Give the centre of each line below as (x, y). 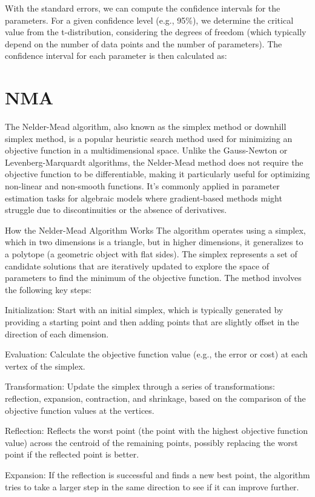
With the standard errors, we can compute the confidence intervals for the (143, 8)
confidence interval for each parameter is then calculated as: (116, 56)
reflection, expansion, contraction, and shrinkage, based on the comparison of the (155, 398)
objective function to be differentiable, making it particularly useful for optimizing (157, 174)
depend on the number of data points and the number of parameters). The (144, 43)
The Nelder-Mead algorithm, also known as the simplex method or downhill (146, 127)
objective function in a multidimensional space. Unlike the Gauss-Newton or (146, 150)
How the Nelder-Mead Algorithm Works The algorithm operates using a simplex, (155, 230)
